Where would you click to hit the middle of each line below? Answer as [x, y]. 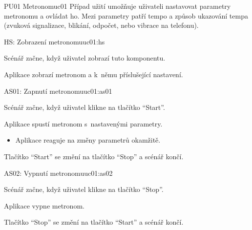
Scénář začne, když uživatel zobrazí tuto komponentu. [85, 58]
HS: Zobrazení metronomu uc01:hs [54, 41]
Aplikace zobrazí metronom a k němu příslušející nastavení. [94, 74]
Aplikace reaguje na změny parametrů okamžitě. [88, 140]
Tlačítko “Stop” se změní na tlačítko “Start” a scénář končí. [94, 222]
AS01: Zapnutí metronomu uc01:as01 [58, 91]
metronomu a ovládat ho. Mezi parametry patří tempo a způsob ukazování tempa [126, 15]
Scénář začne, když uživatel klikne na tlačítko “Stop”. [84, 189]
